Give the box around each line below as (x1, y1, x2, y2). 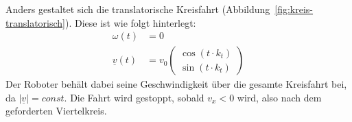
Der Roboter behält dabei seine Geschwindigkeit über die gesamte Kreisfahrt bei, (5, 77, 347, 91)
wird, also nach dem (237, 90, 322, 104)
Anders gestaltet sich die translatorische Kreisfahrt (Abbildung (5, 2, 270, 16)
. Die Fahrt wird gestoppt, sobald (64, 90, 204, 104)
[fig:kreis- (274, 2, 314, 16)
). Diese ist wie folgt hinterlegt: (64, 15, 196, 29)
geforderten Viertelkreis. (5, 103, 107, 118)
